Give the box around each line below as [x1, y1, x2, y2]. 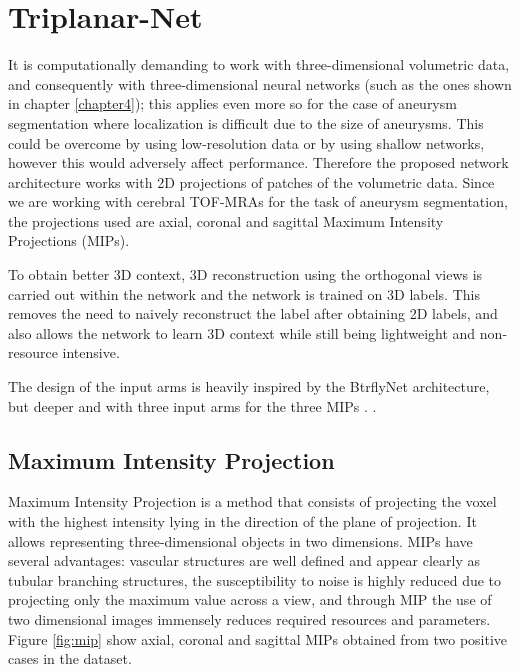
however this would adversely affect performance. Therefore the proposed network [8, 152, 509, 173]
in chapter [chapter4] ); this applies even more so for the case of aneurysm [8, 93, 457, 114]
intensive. [62, 342, 120, 363]
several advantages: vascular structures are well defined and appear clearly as [8, 550, 481, 571]
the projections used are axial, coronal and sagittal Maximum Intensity [8, 210, 444, 231]
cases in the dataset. [8, 648, 132, 669]
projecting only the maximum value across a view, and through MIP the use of [8, 589, 492, 610]
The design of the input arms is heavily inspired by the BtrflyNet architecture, [8, 376, 490, 397]
